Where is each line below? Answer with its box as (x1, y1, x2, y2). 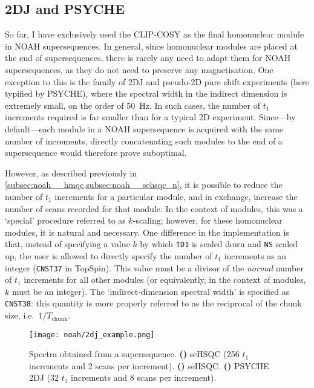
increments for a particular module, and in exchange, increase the (54, 190, 298, 202)
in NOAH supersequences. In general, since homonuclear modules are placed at (5, 39, 298, 52)
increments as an (224, 249, 287, 262)
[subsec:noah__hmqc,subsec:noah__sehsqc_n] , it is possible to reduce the (5, 178, 283, 191)
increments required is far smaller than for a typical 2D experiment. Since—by (5, 111, 296, 123)
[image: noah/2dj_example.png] (29, 330, 155, 339)
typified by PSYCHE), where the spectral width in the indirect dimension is (5, 87, 287, 100)
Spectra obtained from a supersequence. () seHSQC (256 (29, 348, 240, 360)
